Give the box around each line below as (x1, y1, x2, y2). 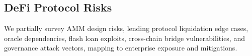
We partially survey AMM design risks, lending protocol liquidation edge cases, (4, 23, 248, 33)
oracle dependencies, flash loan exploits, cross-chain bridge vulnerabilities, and (4, 32, 245, 43)
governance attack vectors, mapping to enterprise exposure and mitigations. (4, 42, 237, 53)
